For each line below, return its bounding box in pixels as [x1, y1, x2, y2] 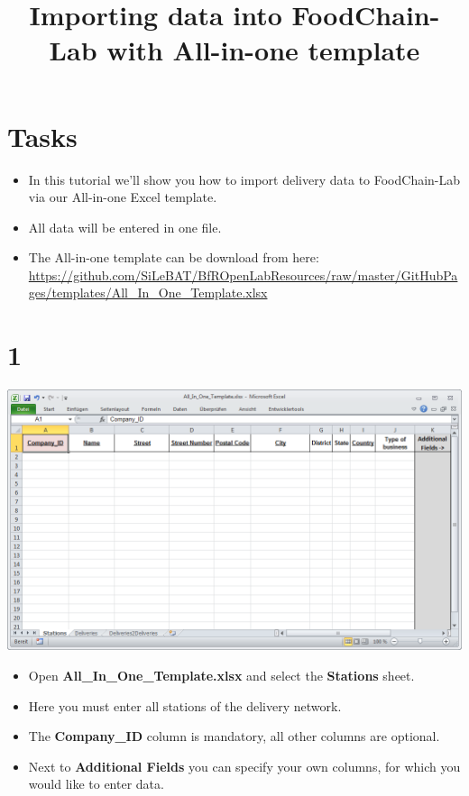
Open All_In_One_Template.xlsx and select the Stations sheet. [28, 666, 415, 685]
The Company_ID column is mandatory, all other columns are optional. [28, 727, 440, 746]
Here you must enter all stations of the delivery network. [28, 696, 342, 715]
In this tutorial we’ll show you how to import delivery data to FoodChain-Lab [28, 169, 461, 188]
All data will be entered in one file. [28, 217, 222, 236]
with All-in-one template [106, 32, 420, 69]
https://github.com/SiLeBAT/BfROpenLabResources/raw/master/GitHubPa [28, 265, 458, 284]
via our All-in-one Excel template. [28, 188, 217, 206]
